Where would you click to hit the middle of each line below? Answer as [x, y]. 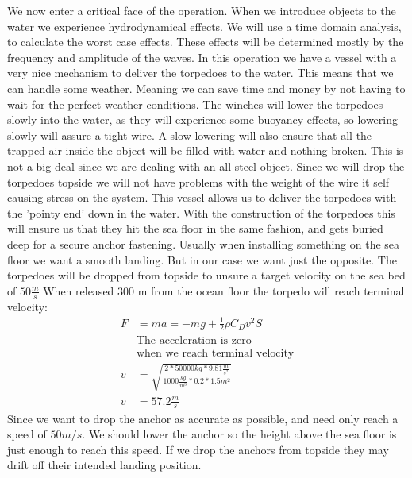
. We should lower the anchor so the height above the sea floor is [239, 434]
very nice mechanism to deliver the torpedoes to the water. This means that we [200, 73]
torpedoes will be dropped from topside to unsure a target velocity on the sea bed [206, 275]
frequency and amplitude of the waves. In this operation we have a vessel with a [202, 57]
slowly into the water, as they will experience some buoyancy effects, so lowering [202, 119]
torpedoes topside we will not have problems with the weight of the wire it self [198, 181]
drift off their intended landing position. [104, 465]
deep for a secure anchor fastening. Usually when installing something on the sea [204, 243]
